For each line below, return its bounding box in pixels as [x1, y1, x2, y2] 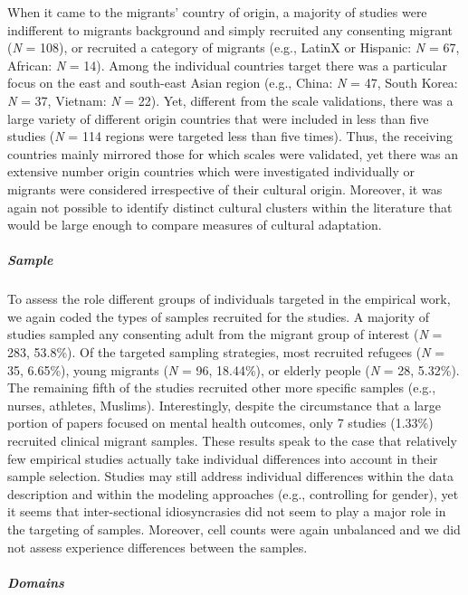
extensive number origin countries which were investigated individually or [7, 162, 415, 181]
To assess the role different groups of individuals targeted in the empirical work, [7, 289, 451, 308]
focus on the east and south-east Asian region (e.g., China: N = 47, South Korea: [7, 73, 458, 92]
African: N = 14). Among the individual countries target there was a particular [7, 55, 448, 74]
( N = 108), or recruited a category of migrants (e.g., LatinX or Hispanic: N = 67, [7, 38, 460, 57]
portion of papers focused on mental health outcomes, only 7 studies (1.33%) [7, 413, 434, 432]
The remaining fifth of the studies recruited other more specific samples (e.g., [7, 378, 436, 397]
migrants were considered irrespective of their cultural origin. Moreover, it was [7, 179, 443, 198]
